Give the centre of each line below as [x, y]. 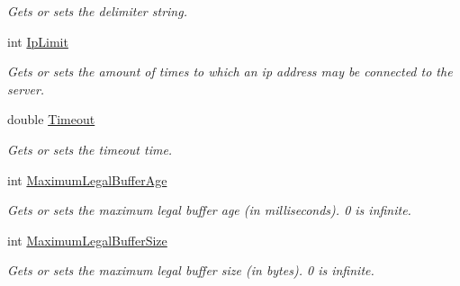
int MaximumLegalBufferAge [87, 179]
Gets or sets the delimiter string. [97, 11]
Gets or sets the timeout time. [90, 149]
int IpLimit [38, 41]
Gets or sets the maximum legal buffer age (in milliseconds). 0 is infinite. [209, 210]
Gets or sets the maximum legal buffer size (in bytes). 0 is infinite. [191, 270]
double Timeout [51, 119]
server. [26, 89]
